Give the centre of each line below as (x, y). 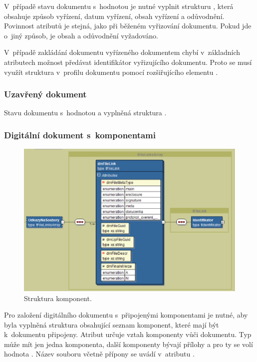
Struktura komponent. (58, 298)
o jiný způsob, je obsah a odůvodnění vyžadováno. (81, 35)
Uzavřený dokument (45, 94)
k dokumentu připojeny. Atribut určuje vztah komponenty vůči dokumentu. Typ (128, 334)
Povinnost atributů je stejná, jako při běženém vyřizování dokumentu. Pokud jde (128, 26)
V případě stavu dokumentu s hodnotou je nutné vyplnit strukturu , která (119, 6)
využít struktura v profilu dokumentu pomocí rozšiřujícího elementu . (111, 72)
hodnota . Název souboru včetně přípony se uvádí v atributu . (99, 354)
